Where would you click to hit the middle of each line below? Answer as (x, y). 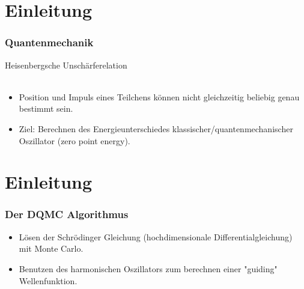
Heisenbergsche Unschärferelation (66, 65)
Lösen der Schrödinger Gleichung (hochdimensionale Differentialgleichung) (156, 236)
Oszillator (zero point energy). (74, 140)
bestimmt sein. (46, 108)
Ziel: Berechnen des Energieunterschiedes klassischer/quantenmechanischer (156, 128)
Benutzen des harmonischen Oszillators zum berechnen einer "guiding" (148, 268)
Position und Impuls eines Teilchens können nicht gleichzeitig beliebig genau (159, 96)
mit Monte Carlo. (51, 248)
